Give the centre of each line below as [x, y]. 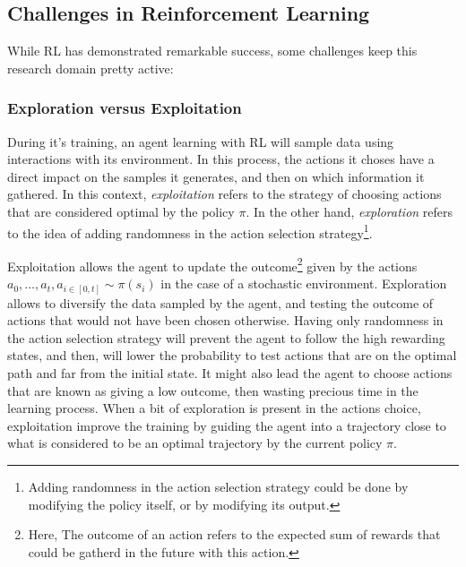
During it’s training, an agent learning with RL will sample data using [201, 141]
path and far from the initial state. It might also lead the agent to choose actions [230, 372]
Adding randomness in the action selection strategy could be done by [218, 486]
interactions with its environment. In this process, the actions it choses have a [221, 159]
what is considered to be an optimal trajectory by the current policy [195, 443]
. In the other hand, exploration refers [349, 211]
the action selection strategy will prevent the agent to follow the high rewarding [226, 337]
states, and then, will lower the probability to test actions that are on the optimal [232, 355]
